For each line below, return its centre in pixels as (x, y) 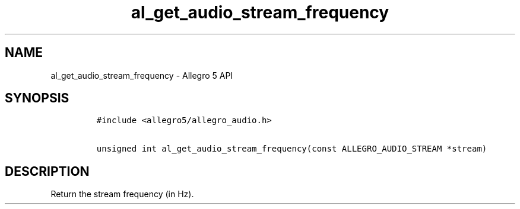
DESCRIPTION (47, 171)
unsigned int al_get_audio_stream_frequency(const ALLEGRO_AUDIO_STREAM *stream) (292, 149)
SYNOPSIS (37, 98)
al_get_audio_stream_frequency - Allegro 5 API (142, 75)
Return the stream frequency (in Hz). (122, 194)
